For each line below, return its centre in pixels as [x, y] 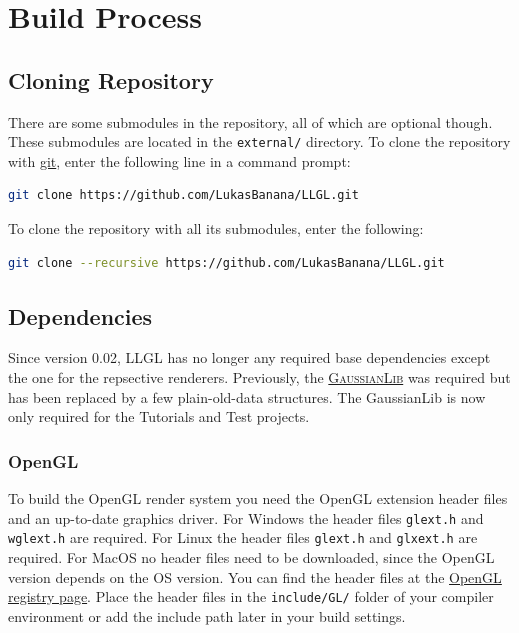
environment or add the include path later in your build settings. [207, 615]
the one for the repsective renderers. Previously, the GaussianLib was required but [259, 377]
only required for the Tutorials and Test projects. [159, 416]
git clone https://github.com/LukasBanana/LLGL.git [183, 195]
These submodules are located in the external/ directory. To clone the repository [259, 141]
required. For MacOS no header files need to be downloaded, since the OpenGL [251, 556]
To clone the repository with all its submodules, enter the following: [216, 228]
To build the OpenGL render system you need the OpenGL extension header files [258, 498]
